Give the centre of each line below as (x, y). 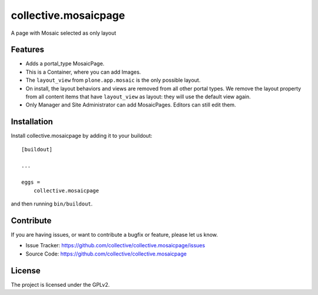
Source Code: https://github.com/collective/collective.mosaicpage (106, 254)
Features (27, 50)
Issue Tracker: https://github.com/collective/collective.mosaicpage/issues (115, 246)
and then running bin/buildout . (52, 204)
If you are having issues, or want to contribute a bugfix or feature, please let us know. (114, 234)
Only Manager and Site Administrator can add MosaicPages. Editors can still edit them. (131, 105)
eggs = (31, 182)
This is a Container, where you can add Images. (83, 72)
